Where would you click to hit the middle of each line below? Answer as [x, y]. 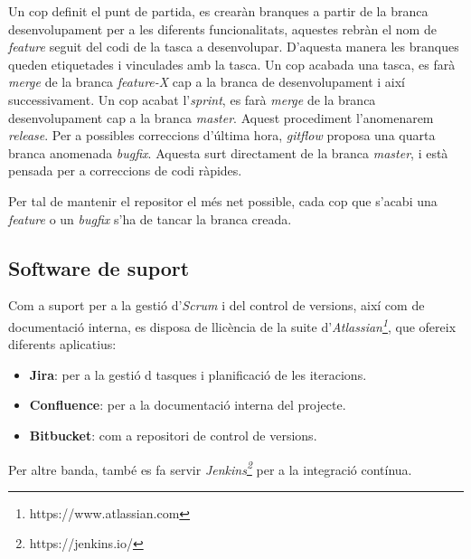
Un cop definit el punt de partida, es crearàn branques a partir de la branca [218, 11]
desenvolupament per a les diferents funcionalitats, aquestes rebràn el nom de [222, 28]
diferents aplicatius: [62, 344]
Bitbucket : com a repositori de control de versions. [173, 435]
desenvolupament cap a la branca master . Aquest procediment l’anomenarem [221, 117]
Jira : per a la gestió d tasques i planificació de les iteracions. [198, 374]
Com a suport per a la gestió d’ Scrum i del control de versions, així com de [217, 305]
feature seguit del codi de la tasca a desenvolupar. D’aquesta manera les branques [234, 47]
